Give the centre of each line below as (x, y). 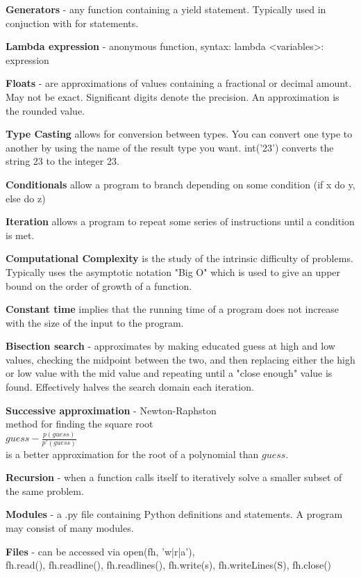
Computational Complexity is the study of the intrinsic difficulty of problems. (179, 258)
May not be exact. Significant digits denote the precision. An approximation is (173, 96)
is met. (20, 235)
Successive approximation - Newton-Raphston (111, 410)
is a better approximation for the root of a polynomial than (132, 454)
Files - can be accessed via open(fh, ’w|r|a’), (100, 551)
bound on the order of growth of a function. (99, 285)
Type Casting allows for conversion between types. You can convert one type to (179, 134)
